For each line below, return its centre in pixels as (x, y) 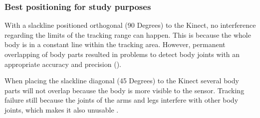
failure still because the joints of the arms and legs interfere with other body (122, 100)
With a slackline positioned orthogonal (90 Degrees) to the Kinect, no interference (130, 25)
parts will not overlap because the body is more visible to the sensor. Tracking (125, 90)
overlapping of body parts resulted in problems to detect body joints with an (122, 54)
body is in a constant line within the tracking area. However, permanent (115, 44)
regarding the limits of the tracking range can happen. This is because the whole (128, 34)
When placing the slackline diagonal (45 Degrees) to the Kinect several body (122, 81)
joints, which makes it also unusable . (62, 109)
